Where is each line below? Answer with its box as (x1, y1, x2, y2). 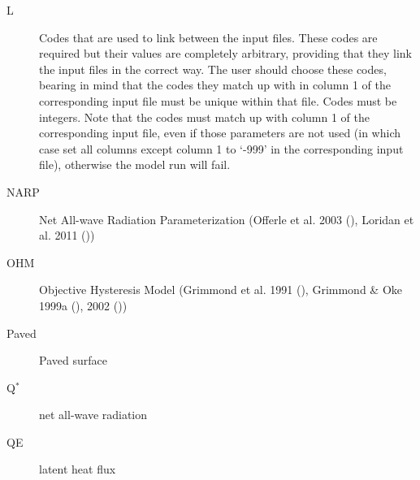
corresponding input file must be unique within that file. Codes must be (39, 92, 397, 109)
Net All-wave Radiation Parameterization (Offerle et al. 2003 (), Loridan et (39, 210, 414, 227)
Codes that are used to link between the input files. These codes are (39, 28, 378, 45)
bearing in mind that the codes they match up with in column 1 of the (39, 76, 391, 93)
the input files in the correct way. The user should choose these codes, (39, 60, 387, 77)
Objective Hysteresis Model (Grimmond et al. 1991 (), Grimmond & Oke (39, 281, 402, 298)
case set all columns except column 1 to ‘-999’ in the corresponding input (39, 140, 404, 157)
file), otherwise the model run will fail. (39, 156, 231, 173)
